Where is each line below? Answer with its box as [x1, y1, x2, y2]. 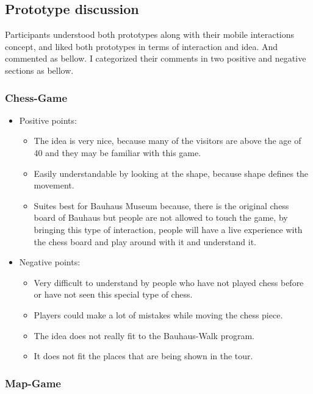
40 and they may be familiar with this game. [34, 146, 201, 159]
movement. [34, 179, 74, 192]
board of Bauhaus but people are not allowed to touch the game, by [34, 211, 288, 224]
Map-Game [5, 375, 61, 390]
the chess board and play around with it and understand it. [34, 235, 256, 248]
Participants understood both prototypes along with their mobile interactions [5, 28, 295, 41]
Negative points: [19, 256, 81, 268]
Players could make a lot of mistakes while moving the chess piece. [34, 308, 283, 321]
